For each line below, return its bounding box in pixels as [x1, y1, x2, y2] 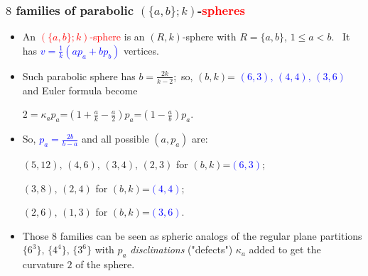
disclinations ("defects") [130, 242, 233, 257]
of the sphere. [75, 257, 135, 272]
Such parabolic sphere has [22, 68, 136, 83]
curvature [22, 257, 64, 272]
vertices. [124, 43, 159, 57]
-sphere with [182, 29, 237, 44]
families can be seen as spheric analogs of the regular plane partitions [60, 228, 362, 243]
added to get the [249, 242, 321, 257]
